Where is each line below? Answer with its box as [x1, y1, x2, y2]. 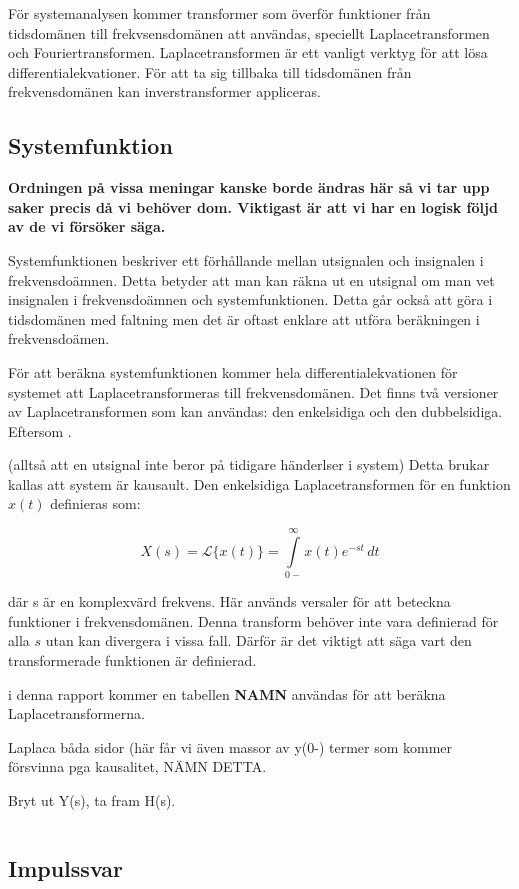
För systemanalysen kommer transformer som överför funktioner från [8, 3, 431, 23]
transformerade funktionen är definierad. [8, 649, 257, 670]
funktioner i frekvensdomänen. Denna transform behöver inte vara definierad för [8, 610, 499, 631]
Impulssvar [8, 852, 123, 883]
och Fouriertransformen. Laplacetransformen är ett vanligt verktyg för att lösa [8, 42, 488, 63]
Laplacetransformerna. [8, 703, 145, 724]
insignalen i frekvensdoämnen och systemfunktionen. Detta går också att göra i [8, 289, 493, 310]
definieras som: [50, 493, 141, 514]
